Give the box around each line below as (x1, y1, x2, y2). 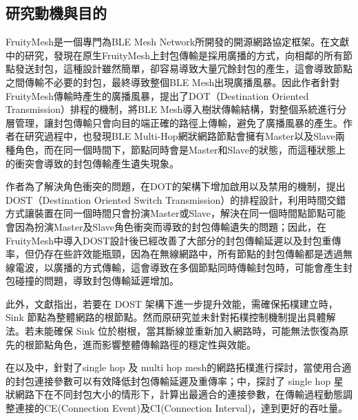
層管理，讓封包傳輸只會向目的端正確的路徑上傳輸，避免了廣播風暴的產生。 (6, 115, 343, 129)
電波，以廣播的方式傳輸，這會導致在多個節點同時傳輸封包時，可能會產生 (14, 260, 343, 274)
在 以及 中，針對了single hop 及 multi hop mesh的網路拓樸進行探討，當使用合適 (6, 360, 352, 375)
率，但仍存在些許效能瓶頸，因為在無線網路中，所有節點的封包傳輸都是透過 (6, 246, 343, 261)
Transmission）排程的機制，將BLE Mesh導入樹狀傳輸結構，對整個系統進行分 (6, 102, 347, 116)
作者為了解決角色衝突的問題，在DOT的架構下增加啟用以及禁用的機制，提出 (6, 179, 346, 193)
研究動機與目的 (6, 2, 107, 23)
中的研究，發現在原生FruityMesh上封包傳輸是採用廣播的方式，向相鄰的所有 (6, 48, 343, 62)
